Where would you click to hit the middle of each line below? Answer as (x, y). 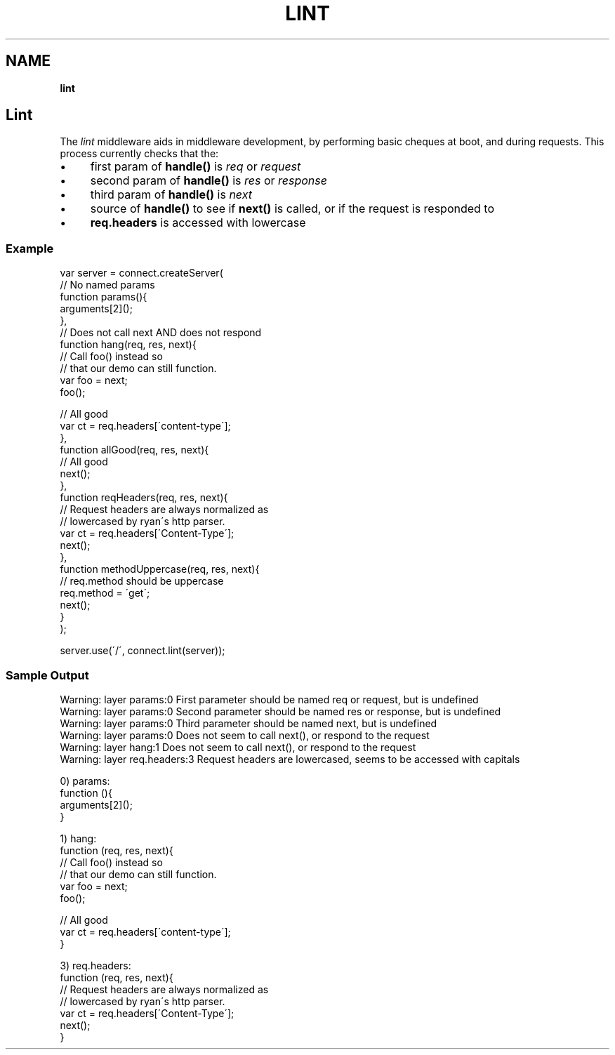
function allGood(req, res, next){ (134, 450)
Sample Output (47, 675)
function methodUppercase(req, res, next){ (160, 569)
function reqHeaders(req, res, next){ (144, 498)
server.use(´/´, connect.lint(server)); (143, 651)
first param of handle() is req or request (196, 167)
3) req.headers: (95, 965)
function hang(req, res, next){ (128, 345)
